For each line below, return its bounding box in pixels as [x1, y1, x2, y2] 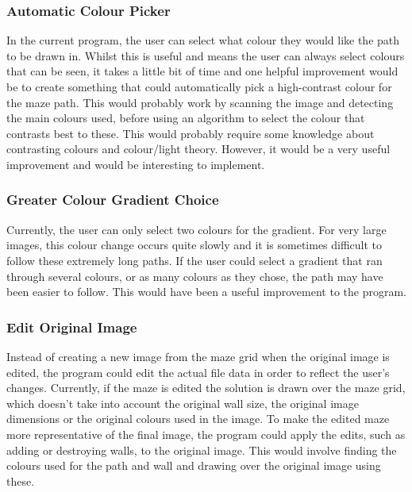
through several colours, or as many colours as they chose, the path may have [6, 267, 383, 284]
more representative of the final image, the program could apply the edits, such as [6, 425, 406, 442]
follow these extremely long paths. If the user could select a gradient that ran [6, 252, 383, 268]
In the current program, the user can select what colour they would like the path [6, 32, 400, 48]
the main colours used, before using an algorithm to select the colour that [6, 110, 365, 126]
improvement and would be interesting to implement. [6, 156, 265, 172]
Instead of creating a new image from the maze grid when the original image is [6, 348, 390, 364]
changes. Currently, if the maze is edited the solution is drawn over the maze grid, [6, 379, 406, 396]
